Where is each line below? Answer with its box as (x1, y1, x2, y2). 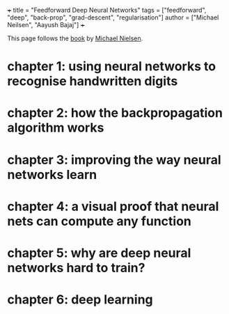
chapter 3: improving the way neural (7, 152, 221, 168)
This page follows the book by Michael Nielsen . (7, 34, 143, 42)
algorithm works (7, 120, 104, 136)
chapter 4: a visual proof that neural (7, 198, 219, 214)
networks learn (7, 166, 97, 182)
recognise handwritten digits (7, 73, 178, 89)
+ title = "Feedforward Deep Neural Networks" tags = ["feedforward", (7, 6, 207, 14)
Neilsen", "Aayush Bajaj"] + (7, 21, 85, 29)
